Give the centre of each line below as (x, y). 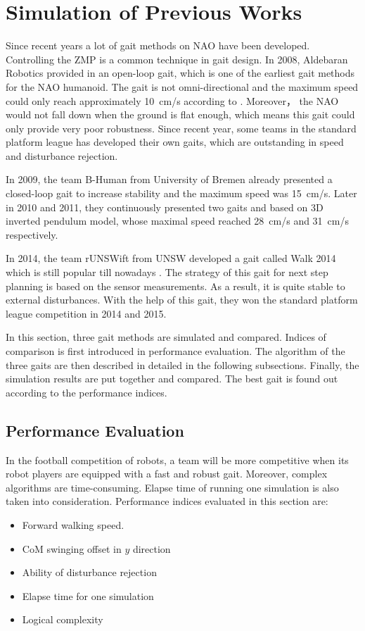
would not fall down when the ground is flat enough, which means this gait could (180, 114)
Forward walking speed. (73, 524)
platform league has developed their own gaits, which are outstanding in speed (175, 142)
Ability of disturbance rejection (89, 572)
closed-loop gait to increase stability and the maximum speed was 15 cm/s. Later (181, 193)
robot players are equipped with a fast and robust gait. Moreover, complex (167, 474)
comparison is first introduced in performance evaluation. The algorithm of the (175, 351)
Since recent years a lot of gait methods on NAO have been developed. (158, 45)
